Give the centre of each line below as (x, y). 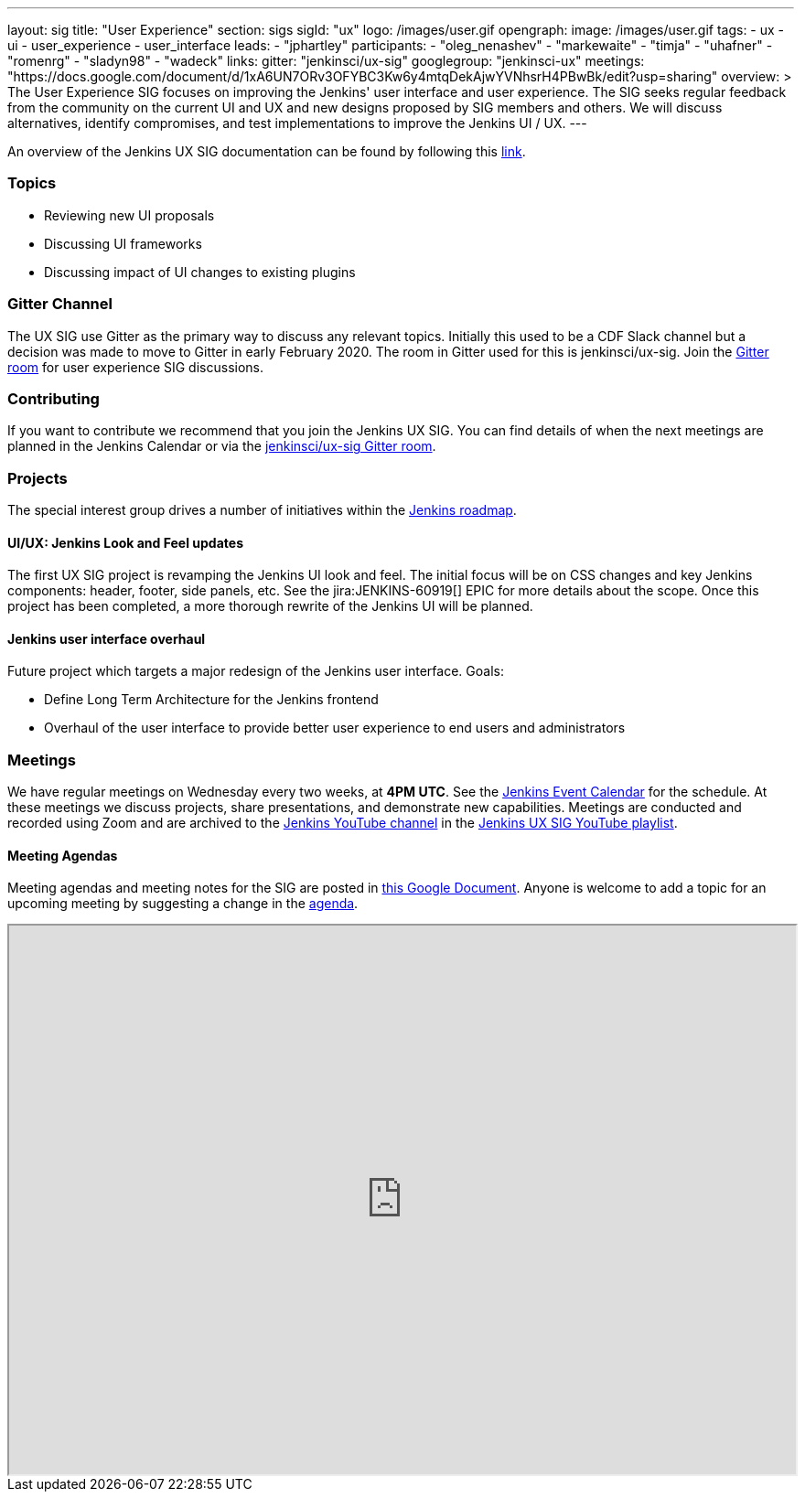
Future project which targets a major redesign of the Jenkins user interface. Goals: (256, 671)
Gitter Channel (60, 304)
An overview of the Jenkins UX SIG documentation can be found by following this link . (267, 151)
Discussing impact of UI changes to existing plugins (200, 272)
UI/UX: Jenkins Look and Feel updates (125, 542)
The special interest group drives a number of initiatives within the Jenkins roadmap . (262, 510)
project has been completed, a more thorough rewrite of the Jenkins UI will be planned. (270, 606)
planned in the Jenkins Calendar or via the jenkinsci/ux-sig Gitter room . (222, 446)
